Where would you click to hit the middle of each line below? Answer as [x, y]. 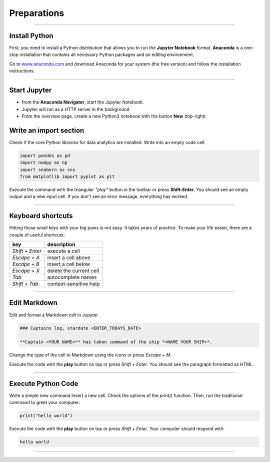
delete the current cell [73, 271]
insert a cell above [69, 257]
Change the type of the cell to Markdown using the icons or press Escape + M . [90, 355]
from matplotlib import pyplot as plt [67, 176]
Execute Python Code [44, 383]
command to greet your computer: [44, 402]
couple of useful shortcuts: [37, 234]
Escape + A [26, 257]
